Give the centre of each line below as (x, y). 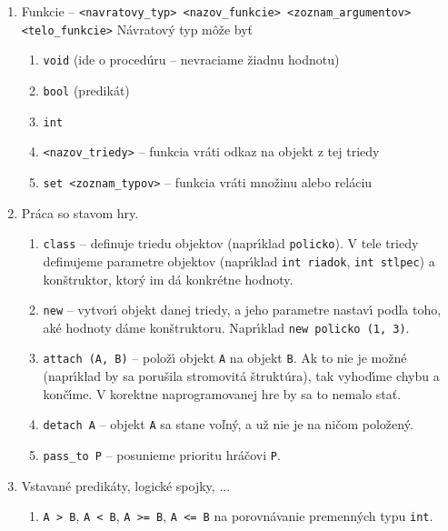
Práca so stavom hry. (80, 212)
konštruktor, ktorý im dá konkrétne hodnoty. (168, 279)
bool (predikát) (86, 90)
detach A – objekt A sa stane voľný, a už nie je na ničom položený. (228, 424)
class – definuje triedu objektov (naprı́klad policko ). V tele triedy (231, 243)
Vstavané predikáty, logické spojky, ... (126, 485)
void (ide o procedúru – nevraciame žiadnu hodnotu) (191, 60)
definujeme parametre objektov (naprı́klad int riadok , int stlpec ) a (239, 260)
